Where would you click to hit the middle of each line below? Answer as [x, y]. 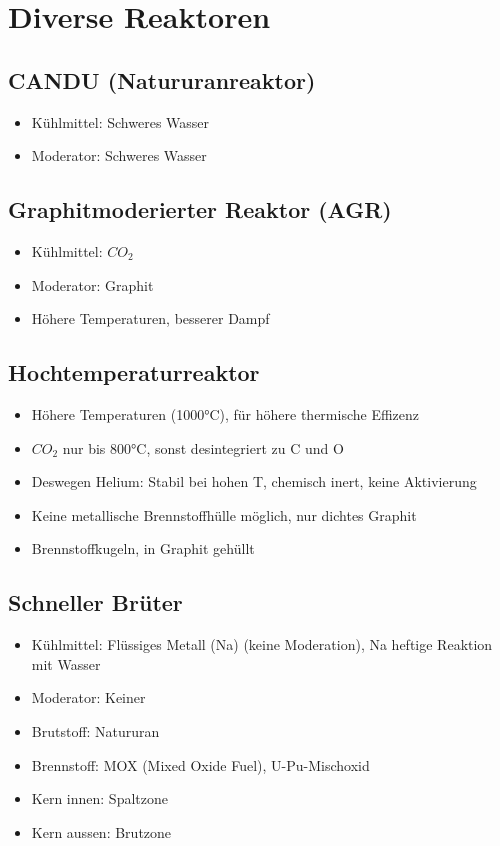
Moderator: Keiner [88, 697]
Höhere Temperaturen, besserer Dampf [150, 318]
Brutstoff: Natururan [95, 730]
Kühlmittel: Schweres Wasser [120, 121]
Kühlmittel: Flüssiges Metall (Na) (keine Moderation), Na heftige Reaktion [262, 644]
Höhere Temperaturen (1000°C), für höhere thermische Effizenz [225, 413]
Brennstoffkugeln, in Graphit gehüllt [143, 548]
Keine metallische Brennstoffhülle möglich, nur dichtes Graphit [224, 514]
